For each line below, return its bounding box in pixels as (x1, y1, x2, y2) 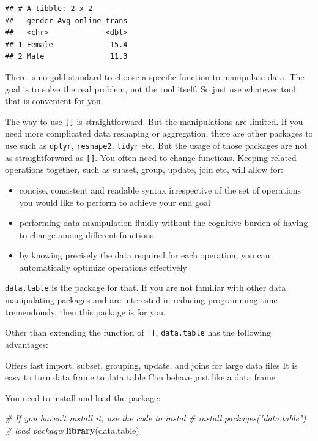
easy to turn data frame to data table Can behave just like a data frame (5, 371, 276, 383)
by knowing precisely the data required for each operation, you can (19, 249, 270, 262)
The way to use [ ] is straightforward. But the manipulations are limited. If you (5, 115, 303, 127)
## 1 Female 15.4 (5, 40, 128, 49)
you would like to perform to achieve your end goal (19, 195, 210, 208)
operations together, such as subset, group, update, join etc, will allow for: (5, 163, 283, 176)
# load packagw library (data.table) (5, 423, 139, 436)
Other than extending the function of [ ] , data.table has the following (5, 326, 271, 339)
